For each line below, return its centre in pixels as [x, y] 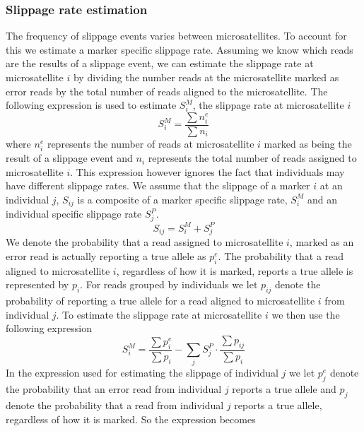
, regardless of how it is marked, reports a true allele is [235, 270]
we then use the [306, 314]
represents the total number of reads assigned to [252, 158]
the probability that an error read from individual [114, 389]
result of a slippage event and [69, 158]
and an [322, 199]
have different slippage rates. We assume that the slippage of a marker [158, 185]
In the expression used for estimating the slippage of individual [142, 373]
